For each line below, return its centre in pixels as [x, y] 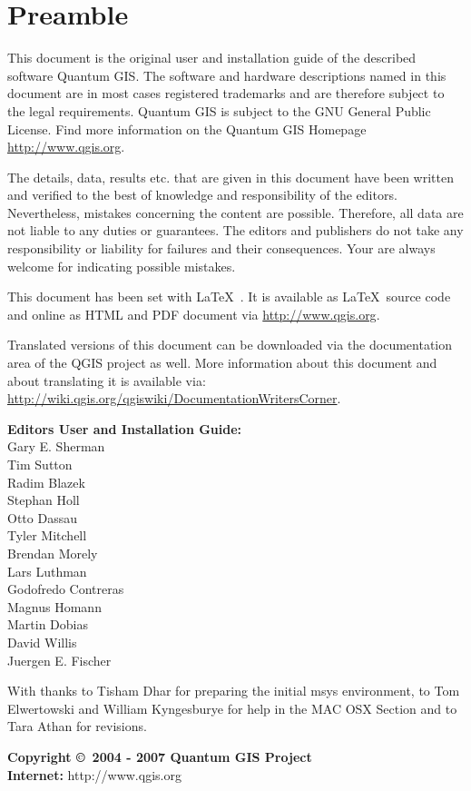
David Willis [42, 642]
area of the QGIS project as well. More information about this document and [222, 363]
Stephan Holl [44, 500]
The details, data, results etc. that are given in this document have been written [231, 177]
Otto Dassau [42, 517]
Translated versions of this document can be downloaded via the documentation [230, 345]
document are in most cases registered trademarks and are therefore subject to [226, 93]
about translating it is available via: [107, 380]
